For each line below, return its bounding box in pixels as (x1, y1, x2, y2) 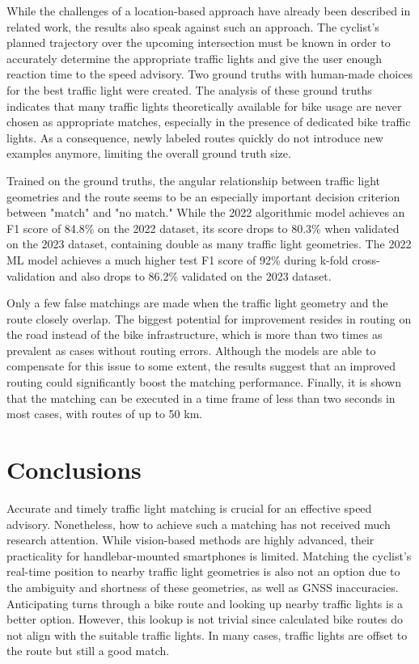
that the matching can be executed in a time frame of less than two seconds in (6, 389, 396, 406)
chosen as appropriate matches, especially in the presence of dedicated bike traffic (6, 113, 411, 130)
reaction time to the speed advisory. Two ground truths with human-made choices (6, 66, 413, 82)
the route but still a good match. (6, 642, 170, 659)
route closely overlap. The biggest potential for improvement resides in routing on (6, 310, 412, 327)
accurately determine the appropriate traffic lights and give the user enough (6, 49, 382, 66)
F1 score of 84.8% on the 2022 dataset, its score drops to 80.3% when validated (6, 219, 400, 236)
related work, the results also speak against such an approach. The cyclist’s (6, 18, 379, 35)
